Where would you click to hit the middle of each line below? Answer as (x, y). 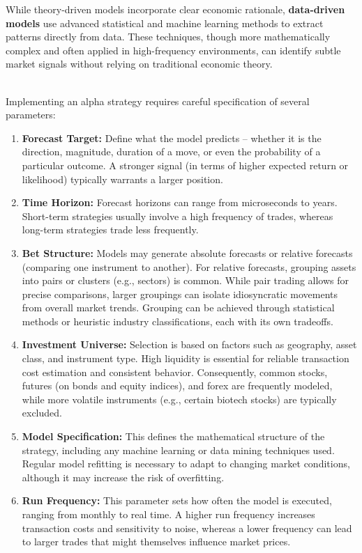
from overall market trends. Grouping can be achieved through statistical (178, 307)
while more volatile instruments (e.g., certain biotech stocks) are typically (179, 399)
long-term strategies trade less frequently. (110, 229)
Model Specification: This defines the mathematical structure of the (173, 436)
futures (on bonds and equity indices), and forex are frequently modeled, (177, 385)
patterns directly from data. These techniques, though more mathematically (168, 37)
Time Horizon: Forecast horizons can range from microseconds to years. (180, 202)
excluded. (42, 413)
